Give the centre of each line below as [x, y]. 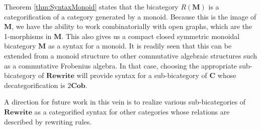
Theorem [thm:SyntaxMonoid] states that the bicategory [91, 6]
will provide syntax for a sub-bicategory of [142, 75]
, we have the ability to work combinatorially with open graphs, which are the [132, 26]
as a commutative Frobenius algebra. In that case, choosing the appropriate [121, 65]
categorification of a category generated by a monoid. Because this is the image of [130, 16]
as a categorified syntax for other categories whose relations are [132, 111]
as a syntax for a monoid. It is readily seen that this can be [140, 46]
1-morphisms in [28, 36]
